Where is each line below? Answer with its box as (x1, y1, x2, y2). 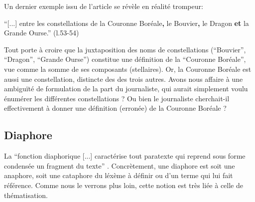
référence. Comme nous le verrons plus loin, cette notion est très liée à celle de (4, 180, 243, 190)
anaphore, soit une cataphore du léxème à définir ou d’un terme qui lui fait (4, 170, 233, 181)
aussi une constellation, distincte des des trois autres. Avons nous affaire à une (4, 73, 243, 84)
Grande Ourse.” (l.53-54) (4, 27, 79, 38)
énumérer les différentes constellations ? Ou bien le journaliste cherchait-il (4, 93, 230, 103)
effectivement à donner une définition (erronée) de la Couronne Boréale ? (4, 103, 227, 113)
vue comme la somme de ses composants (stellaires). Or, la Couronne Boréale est (4, 63, 252, 74)
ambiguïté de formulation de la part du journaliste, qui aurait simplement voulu (4, 83, 248, 94)
